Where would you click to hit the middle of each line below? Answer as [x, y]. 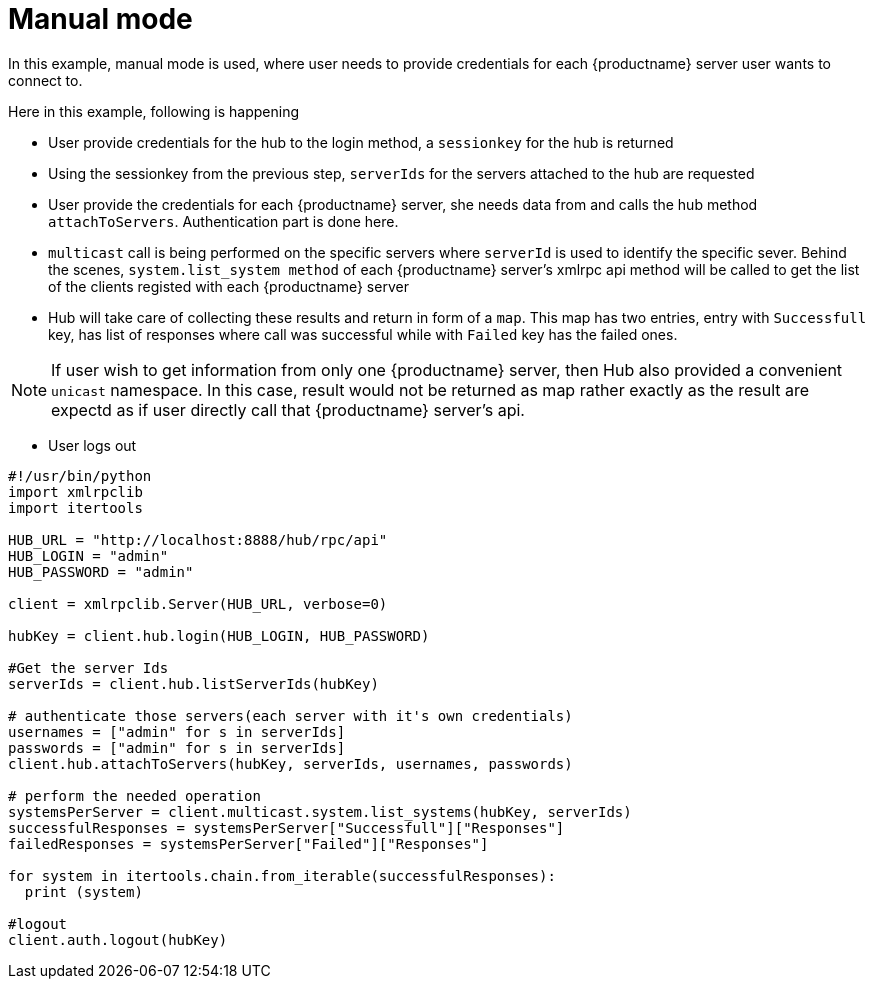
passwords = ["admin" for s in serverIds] [177, 747]
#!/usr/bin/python [80, 475]
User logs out [92, 445]
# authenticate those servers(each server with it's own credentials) [290, 715]
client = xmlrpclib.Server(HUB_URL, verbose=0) [198, 603]
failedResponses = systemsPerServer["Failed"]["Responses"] [248, 843]
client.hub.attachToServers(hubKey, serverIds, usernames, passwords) [290, 763]
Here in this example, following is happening [154, 111]
